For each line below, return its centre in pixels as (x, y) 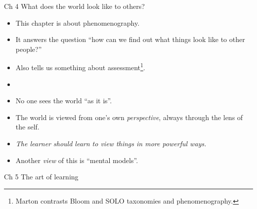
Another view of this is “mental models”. (77, 160)
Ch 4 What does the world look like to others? (74, 6)
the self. (27, 127)
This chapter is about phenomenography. (78, 22)
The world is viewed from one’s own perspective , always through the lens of (129, 117)
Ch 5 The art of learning (41, 177)
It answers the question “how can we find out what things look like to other (130, 39)
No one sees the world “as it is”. (64, 101)
